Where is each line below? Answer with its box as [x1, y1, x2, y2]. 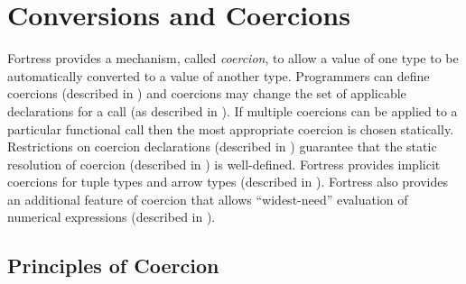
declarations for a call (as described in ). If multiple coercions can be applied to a [7, 101, 458, 120]
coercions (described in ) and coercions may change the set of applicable [7, 84, 406, 103]
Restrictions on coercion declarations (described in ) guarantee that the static [7, 137, 437, 156]
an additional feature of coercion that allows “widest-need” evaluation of [7, 189, 408, 208]
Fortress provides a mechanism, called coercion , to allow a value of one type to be [7, 49, 459, 68]
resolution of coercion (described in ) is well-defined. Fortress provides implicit [7, 154, 441, 173]
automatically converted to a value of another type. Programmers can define [7, 66, 430, 85]
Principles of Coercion [7, 252, 219, 279]
